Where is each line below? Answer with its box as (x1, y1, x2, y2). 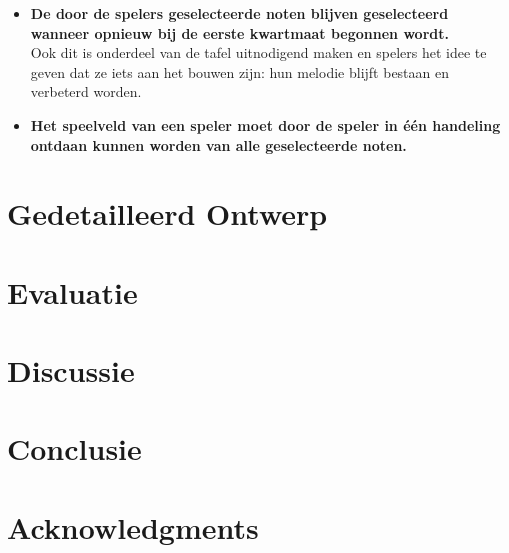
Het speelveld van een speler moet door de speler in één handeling (30, 114, 501, 135)
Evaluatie (7, 271, 138, 312)
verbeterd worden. (30, 81, 142, 102)
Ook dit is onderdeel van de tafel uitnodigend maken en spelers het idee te (30, 42, 487, 63)
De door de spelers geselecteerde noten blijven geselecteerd (30, 3, 449, 23)
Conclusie (7, 428, 142, 469)
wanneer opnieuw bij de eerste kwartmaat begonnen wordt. (30, 22, 449, 43)
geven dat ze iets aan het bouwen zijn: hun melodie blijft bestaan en (30, 61, 450, 82)
